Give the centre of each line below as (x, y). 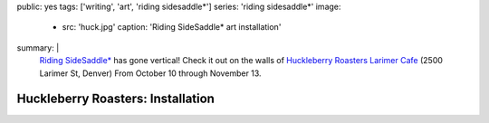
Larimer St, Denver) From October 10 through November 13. (150, 73)
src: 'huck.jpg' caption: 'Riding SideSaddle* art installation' (172, 27)
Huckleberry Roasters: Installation (115, 99)
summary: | (38, 47)
